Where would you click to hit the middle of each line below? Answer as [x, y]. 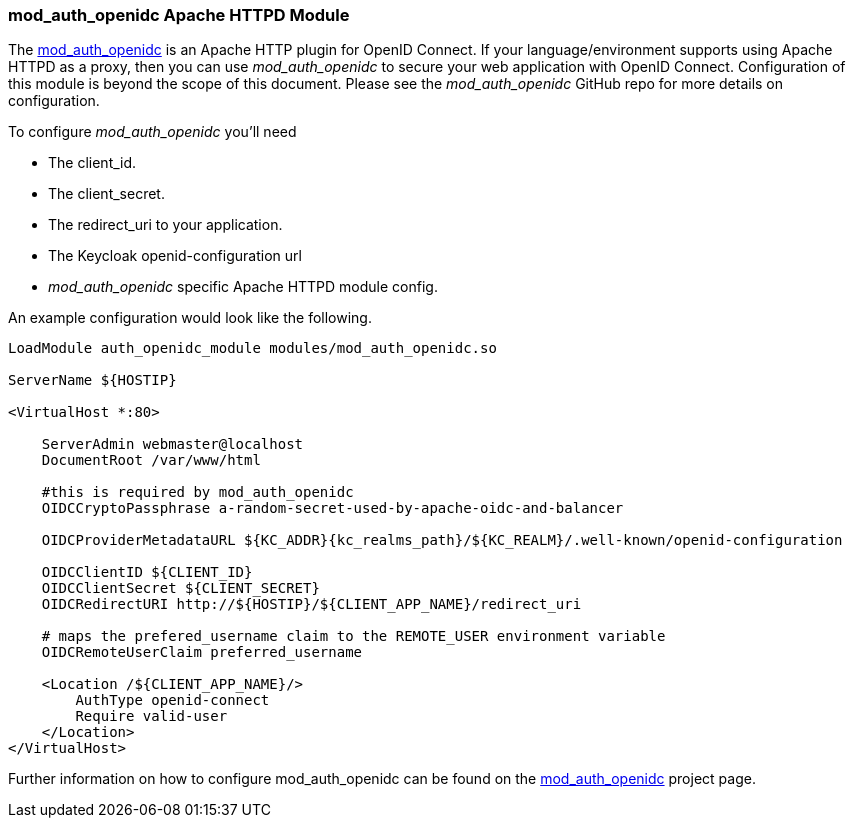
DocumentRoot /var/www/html [151, 460]
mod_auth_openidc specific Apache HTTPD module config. [243, 287]
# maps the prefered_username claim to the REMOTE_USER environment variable [353, 636]
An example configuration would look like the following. [190, 318]
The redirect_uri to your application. [165, 225]
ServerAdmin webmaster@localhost [172, 444]
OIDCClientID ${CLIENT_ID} [147, 572]
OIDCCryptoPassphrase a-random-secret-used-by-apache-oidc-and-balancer [332, 508]
